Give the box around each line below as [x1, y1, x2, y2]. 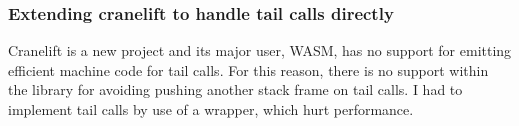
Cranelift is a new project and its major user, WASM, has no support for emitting [8, 40, 512, 61]
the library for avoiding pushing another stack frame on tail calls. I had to [8, 79, 463, 100]
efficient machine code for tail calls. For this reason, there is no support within [8, 59, 489, 80]
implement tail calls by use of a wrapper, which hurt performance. [8, 99, 414, 119]
